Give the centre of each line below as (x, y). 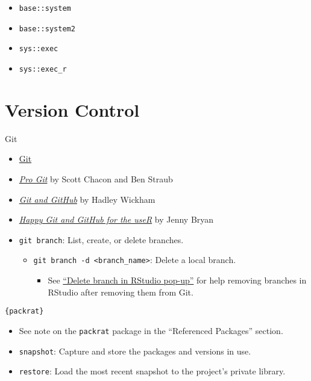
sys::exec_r (43, 69)
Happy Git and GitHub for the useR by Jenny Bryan (116, 219)
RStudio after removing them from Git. (121, 292)
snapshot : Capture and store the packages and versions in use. (135, 351)
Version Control (72, 109)
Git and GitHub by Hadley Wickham (87, 199)
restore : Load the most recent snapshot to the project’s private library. (152, 371)
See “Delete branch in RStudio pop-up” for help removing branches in (177, 280)
